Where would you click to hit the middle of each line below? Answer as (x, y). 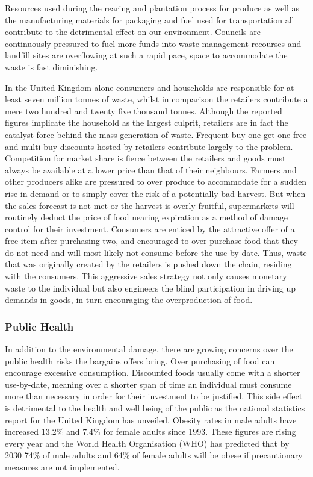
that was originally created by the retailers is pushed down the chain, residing (148, 264)
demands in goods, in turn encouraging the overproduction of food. (129, 300)
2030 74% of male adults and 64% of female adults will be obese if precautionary (154, 455)
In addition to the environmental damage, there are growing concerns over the (149, 349)
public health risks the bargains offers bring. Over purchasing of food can (140, 360)
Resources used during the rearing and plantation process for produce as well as (152, 8)
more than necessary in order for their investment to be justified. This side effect (154, 396)
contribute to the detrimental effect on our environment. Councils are (133, 32)
